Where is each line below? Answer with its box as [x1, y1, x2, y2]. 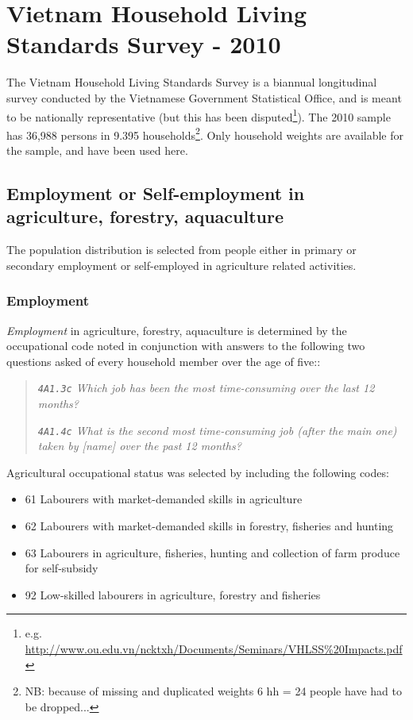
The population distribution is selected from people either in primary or [6, 241, 357, 258]
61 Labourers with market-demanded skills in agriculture [25, 491, 303, 507]
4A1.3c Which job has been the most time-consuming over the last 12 [37, 379, 375, 396]
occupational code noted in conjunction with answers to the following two [6, 337, 365, 354]
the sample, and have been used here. [6, 142, 188, 158]
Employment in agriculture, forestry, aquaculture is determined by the [6, 321, 347, 338]
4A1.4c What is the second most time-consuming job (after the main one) [37, 422, 397, 438]
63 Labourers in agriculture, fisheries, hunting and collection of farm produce [25, 544, 400, 560]
